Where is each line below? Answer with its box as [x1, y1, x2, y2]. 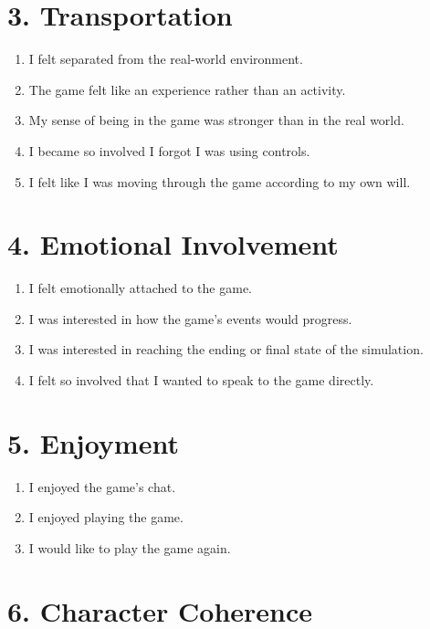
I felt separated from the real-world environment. [28, 49, 303, 68]
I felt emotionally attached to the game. [28, 278, 252, 298]
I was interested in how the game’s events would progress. [28, 309, 352, 328]
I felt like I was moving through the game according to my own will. [28, 172, 411, 191]
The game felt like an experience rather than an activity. [28, 79, 346, 99]
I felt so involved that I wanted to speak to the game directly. [28, 371, 374, 389]
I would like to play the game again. [28, 538, 231, 557]
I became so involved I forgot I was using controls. [28, 141, 310, 160]
